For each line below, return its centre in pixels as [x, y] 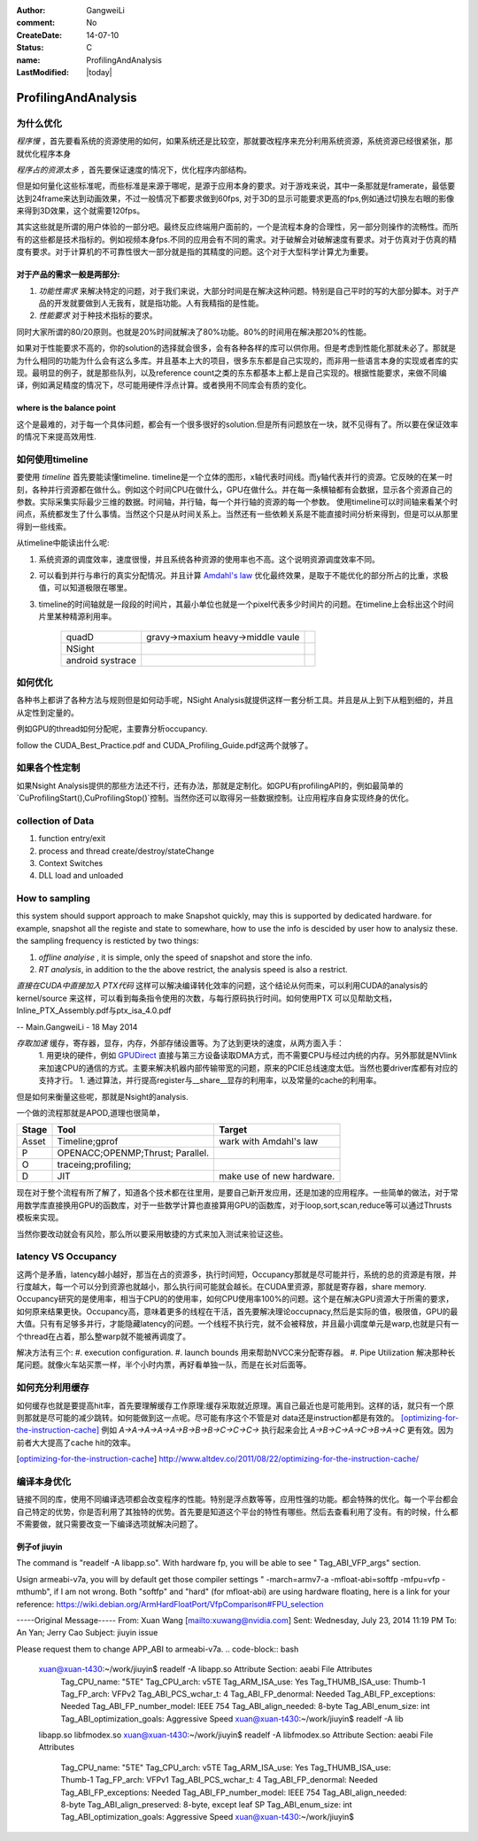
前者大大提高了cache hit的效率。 [76, 1443]
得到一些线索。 [43, 526]
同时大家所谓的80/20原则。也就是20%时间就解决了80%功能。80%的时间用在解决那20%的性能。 [194, 331]
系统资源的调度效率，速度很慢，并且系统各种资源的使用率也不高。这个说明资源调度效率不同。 [209, 559]
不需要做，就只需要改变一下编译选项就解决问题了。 [109, 1524]
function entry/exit [72, 839]
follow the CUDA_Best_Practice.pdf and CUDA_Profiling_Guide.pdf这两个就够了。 [165, 745]
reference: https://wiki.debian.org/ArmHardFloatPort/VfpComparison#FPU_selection [170, 1604]
